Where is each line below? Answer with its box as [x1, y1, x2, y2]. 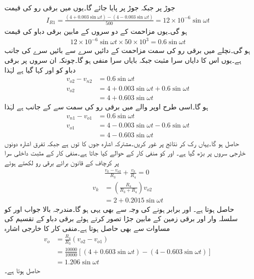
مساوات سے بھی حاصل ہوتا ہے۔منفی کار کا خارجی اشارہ [4, 223, 170, 233]
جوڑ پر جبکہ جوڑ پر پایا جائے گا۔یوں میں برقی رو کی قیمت [4, 2, 176, 12]
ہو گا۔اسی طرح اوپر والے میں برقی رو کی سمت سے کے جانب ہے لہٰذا [4, 101, 208, 112]
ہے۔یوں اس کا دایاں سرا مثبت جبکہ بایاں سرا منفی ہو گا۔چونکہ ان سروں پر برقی [4, 54, 241, 65]
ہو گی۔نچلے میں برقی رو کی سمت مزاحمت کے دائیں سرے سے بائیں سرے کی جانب [4, 45, 250, 55]
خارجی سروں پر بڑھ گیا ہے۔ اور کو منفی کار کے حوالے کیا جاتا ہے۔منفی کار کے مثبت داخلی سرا [4, 148, 246, 158]
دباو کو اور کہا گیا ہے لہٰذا [4, 64, 76, 75]
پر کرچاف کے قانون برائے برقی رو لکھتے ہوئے [4, 157, 119, 167]
